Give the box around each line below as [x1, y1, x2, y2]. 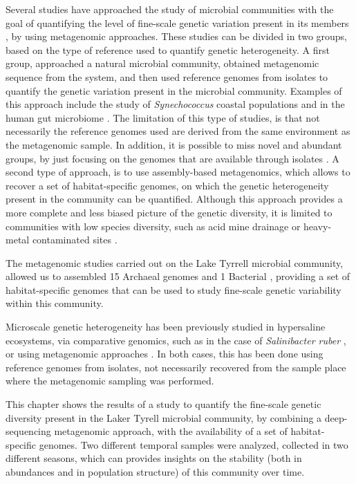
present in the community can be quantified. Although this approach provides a [6, 192, 343, 206]
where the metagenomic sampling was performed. [6, 373, 214, 388]
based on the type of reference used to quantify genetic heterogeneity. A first [6, 42, 330, 57]
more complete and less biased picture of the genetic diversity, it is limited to [6, 205, 332, 219]
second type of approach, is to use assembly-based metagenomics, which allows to [6, 165, 350, 179]
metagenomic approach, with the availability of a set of [54, 424, 288, 438]
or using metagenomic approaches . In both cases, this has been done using [6, 346, 324, 361]
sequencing [6, 424, 51, 438]
